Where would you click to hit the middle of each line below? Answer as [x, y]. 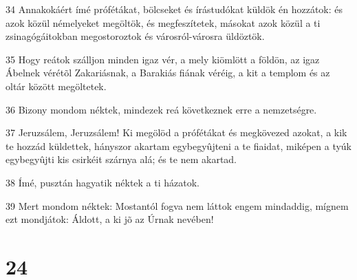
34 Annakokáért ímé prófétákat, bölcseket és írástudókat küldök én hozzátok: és [174, 9]
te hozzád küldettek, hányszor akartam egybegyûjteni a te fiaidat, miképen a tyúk [179, 146]
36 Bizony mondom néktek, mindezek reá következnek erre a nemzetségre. [161, 109]
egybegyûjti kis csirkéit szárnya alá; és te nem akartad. [121, 159]
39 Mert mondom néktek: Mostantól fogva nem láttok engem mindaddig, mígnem [177, 205]
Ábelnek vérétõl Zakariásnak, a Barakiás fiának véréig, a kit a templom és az [168, 73]
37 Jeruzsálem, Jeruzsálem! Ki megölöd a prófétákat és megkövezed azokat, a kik [176, 132]
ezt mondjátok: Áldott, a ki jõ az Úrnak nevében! [110, 219]
